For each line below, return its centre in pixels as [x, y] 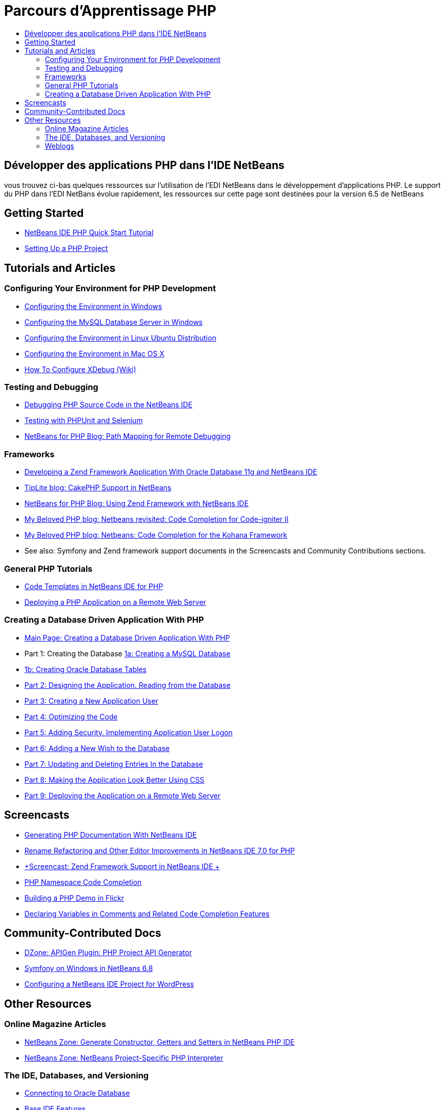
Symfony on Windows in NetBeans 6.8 [89, 968]
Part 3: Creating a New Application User [91, 701]
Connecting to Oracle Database [77, 1093]
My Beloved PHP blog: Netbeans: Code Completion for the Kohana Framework [156, 535]
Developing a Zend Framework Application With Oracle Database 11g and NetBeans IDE [171, 472]
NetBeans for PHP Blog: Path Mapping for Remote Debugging [128, 436]
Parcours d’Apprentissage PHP [110, 11]
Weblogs [60, 146]
